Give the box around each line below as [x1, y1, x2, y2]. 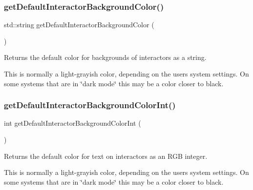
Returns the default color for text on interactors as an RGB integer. [4, 151, 208, 161]
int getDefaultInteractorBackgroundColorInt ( [4, 118, 141, 128]
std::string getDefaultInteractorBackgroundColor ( [4, 19, 154, 30]
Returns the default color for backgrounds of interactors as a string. [4, 52, 207, 62]
